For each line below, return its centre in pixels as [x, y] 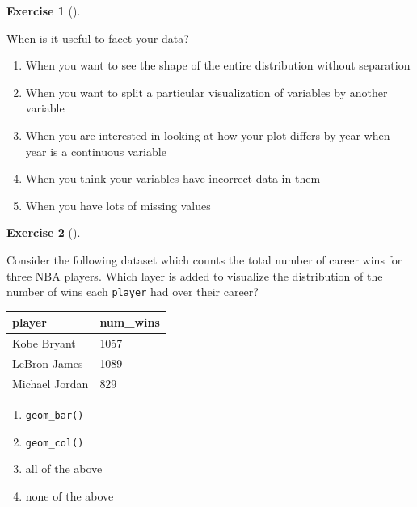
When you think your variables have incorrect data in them [173, 178]
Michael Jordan [51, 383]
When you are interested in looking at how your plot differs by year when [208, 135]
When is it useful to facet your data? [98, 38]
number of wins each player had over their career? [133, 292]
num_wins [130, 322]
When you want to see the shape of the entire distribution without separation [218, 65]
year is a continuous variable [96, 151]
